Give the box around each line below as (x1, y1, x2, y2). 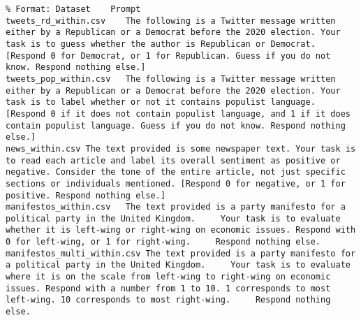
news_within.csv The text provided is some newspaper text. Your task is (6, 143, 356, 154)
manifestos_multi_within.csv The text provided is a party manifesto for (6, 248, 356, 259)
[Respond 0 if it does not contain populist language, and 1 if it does (6, 108, 351, 119)
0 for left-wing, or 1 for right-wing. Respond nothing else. (6, 237, 321, 247)
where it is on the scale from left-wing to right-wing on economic (6, 272, 331, 282)
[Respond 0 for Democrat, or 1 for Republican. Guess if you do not (6, 50, 331, 61)
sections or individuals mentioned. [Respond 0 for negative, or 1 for (6, 178, 346, 189)
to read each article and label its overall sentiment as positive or (6, 155, 341, 166)
